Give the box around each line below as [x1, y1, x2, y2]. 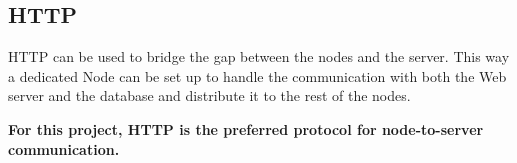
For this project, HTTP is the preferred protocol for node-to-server [8, 118, 484, 139]
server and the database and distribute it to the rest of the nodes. [8, 85, 411, 106]
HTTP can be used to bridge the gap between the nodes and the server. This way [8, 46, 510, 67]
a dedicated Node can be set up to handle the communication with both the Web [8, 65, 507, 86]
